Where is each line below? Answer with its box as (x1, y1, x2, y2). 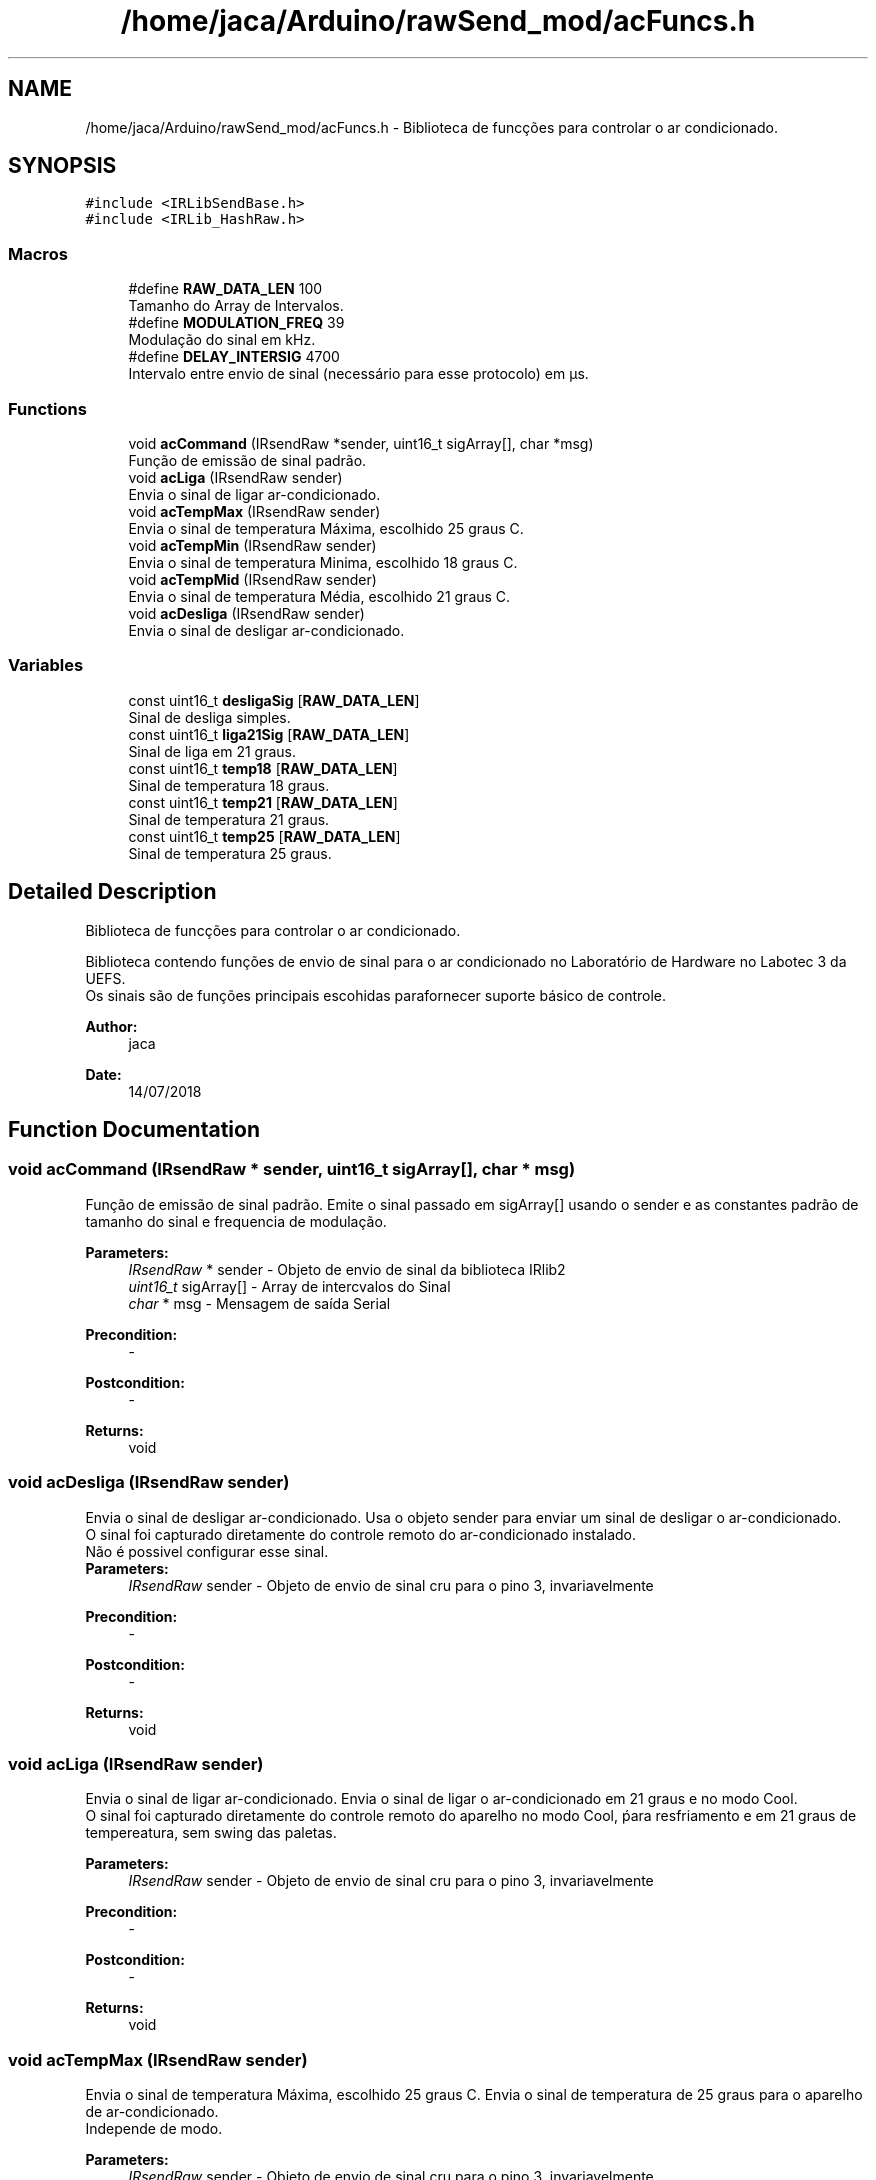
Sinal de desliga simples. (128, 708, 291, 726)
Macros (8, 243, 68, 264)
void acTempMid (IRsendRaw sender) (128, 570, 377, 588)
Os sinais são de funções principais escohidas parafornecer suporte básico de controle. (85, 986, 667, 1004)
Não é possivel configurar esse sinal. (85, 1542, 329, 1560)
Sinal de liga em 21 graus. (128, 742, 297, 760)
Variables (8, 655, 84, 676)
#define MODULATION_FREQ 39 (128, 314, 345, 332)
